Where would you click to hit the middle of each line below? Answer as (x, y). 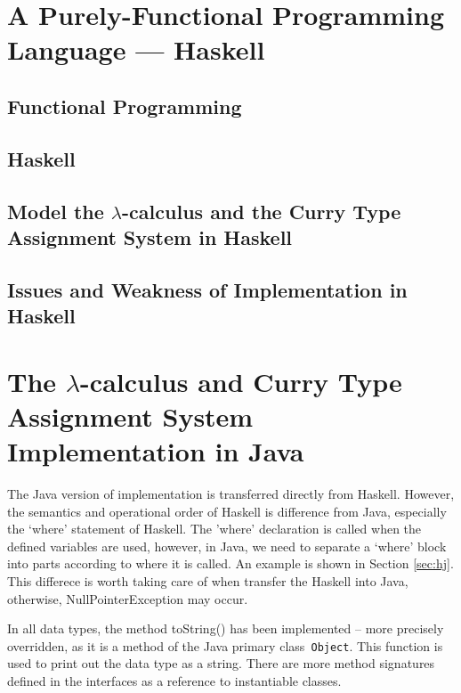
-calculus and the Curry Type (262, 211)
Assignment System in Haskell (150, 236)
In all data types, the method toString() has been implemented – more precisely (226, 628)
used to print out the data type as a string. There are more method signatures (221, 663)
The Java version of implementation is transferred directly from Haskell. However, (231, 493)
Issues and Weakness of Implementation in (207, 289)
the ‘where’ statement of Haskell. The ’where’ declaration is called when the (214, 529)
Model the (56, 211)
